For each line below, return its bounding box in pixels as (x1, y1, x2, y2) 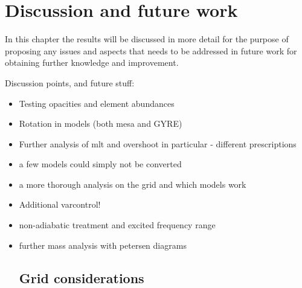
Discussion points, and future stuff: (5, 76, 135, 89)
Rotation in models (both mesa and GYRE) (19, 117, 182, 130)
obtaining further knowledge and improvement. (5, 56, 179, 69)
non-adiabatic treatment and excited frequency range (19, 219, 216, 231)
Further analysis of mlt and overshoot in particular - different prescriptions (19, 137, 297, 150)
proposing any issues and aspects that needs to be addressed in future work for (5, 44, 297, 57)
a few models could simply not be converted (19, 158, 182, 170)
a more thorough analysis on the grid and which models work (19, 178, 246, 190)
